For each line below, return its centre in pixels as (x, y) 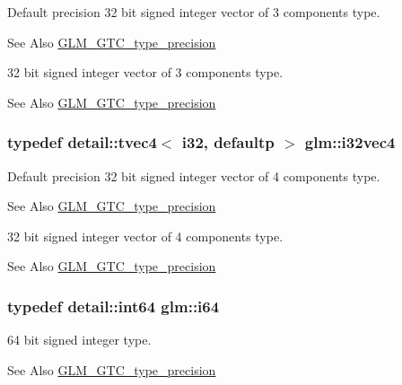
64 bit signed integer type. (79, 340)
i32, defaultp (228, 142)
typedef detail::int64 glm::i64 (114, 306)
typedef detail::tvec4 (82, 142)
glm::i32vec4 (350, 142)
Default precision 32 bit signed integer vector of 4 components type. (194, 175)
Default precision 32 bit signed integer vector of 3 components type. (194, 12)
